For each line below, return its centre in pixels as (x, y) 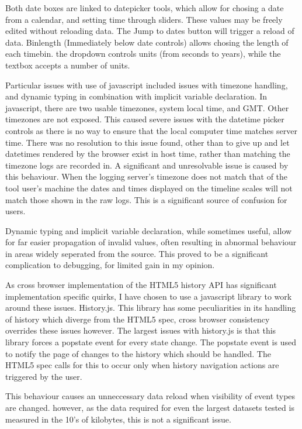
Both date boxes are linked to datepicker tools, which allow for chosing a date (145, 8)
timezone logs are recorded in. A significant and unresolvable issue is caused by (147, 165)
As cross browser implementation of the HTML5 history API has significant (141, 285)
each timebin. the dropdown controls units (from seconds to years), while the (143, 54)
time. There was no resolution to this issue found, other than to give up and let (147, 142)
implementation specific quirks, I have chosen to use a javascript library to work (149, 296)
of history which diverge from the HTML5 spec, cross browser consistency (138, 319)
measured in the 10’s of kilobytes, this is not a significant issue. (118, 419)
